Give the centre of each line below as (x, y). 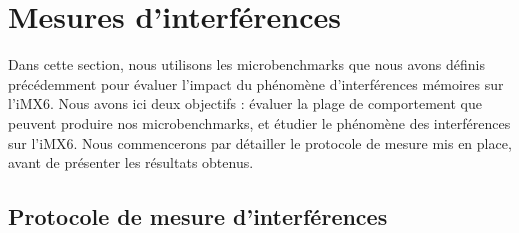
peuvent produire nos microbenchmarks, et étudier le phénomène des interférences (259, 122)
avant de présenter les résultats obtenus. (131, 162)
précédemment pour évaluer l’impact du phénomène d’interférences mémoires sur (256, 83)
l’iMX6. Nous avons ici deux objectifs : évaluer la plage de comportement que (245, 103)
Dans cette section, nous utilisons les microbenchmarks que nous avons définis (247, 64)
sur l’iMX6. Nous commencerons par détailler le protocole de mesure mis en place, (260, 142)
